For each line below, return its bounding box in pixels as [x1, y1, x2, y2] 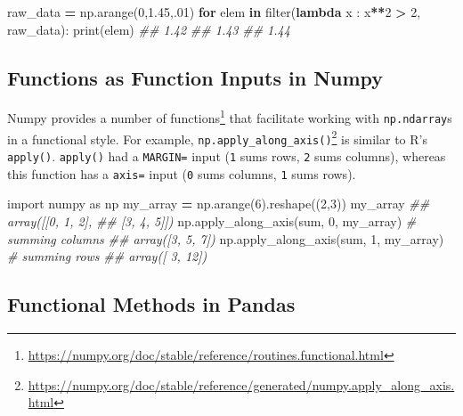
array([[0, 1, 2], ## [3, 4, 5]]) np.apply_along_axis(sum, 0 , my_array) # [7, 211, 417, 230]
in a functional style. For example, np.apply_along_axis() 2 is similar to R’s [7, 126, 427, 148]
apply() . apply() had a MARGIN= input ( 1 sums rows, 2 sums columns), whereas [7, 147, 446, 166]
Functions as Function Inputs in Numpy [7, 63, 384, 91]
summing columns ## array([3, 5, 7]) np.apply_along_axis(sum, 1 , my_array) [7, 229, 444, 248]
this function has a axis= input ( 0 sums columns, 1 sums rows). [7, 164, 356, 183]
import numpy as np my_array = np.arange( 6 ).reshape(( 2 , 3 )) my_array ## [7, 194, 430, 213]
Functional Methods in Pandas [7, 290, 296, 318]
